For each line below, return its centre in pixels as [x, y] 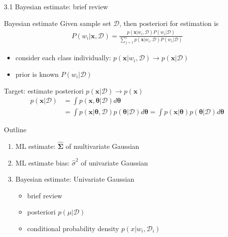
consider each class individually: [63, 58]
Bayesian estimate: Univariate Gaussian [75, 179]
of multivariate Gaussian [103, 146]
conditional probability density [73, 228]
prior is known [37, 74]
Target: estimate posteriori [44, 90]
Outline [15, 130]
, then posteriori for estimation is [169, 23]
